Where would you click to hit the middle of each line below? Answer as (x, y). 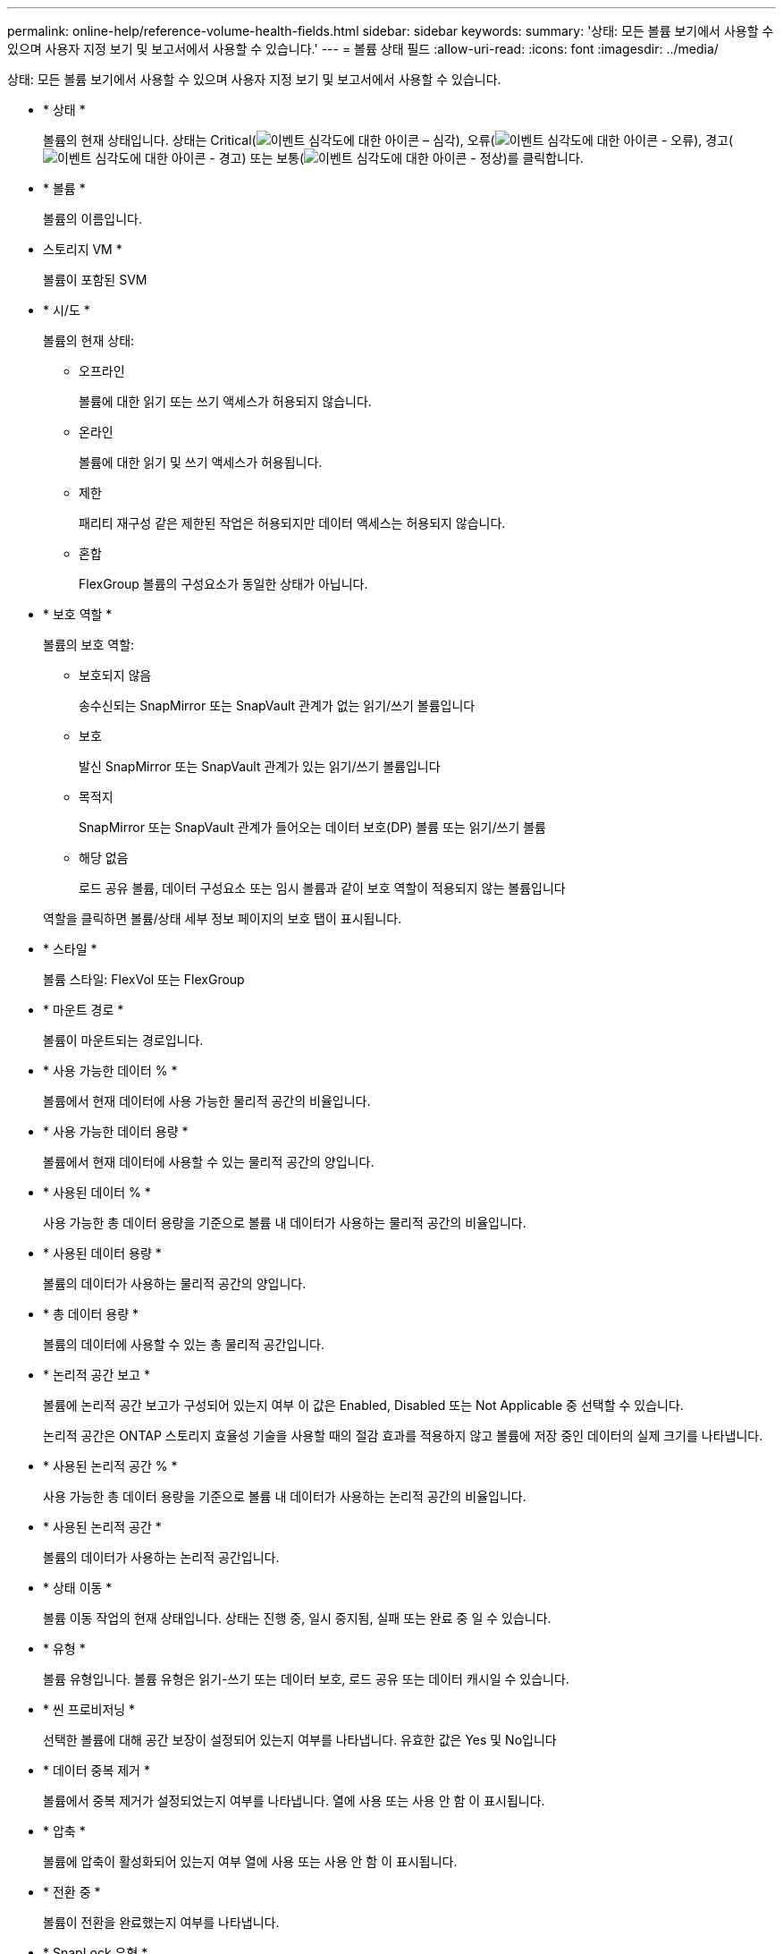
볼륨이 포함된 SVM (95, 280)
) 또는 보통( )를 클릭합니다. (413, 158)
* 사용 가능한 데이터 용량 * (116, 1131)
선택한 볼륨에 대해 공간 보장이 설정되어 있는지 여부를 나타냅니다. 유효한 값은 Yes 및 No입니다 (300, 1740)
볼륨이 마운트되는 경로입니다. (123, 1040)
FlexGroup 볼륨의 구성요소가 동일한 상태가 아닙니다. (223, 584)
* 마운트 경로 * (84, 1010)
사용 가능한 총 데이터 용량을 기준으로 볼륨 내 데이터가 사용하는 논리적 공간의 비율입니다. (285, 1496)
